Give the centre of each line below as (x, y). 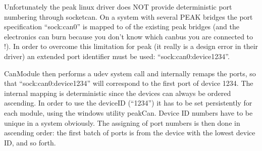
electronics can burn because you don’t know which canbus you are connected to (129, 36)
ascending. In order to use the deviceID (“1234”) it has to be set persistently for (128, 103)
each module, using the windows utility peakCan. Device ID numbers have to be (128, 112)
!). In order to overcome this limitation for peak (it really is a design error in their (131, 46)
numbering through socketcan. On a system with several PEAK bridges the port (128, 16)
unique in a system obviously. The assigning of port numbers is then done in (122, 122)
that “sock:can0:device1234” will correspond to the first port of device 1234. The (129, 83)
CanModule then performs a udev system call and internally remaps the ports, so (130, 73)
